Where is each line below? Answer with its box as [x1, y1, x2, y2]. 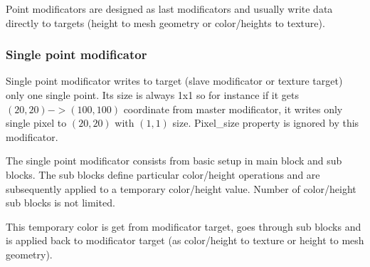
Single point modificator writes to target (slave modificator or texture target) [6, 73, 343, 88]
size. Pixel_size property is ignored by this [172, 115, 359, 130]
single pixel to [6, 115, 67, 130]
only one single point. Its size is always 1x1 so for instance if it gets [6, 88, 300, 102]
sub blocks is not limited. [6, 195, 115, 210]
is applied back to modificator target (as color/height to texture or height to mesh [6, 233, 364, 248]
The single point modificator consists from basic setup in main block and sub [6, 153, 342, 168]
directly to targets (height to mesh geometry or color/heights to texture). [6, 15, 325, 30]
